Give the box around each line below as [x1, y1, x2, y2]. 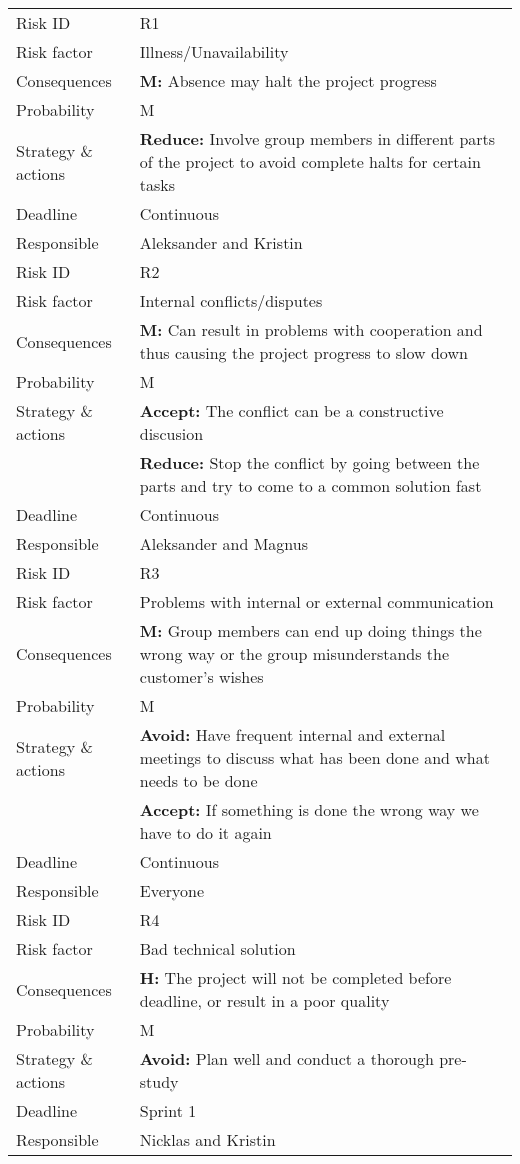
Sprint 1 [139, 1099, 197, 1122]
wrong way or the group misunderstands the [139, 642, 450, 665]
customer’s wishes [139, 665, 264, 688]
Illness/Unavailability [139, 40, 289, 63]
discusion [139, 422, 204, 445]
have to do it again [139, 821, 272, 844]
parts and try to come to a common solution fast [139, 474, 482, 497]
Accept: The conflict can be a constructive [139, 399, 444, 422]
